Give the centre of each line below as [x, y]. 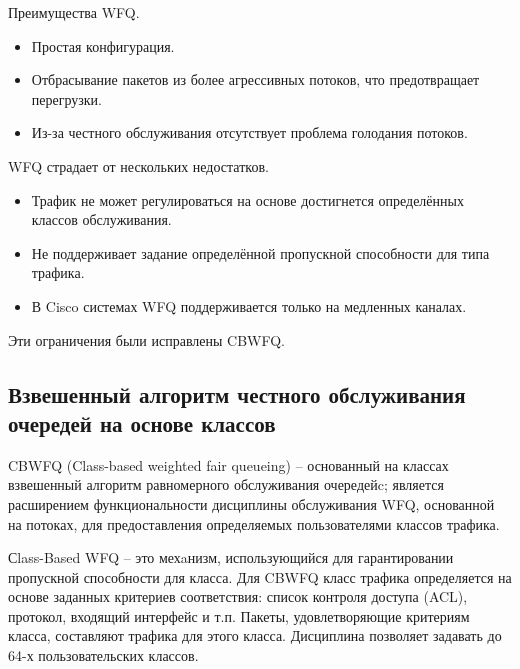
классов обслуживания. [101, 219]
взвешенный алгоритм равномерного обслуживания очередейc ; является [226, 484]
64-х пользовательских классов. [103, 655]
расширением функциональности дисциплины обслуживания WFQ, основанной [251, 503]
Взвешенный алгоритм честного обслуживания [237, 393]
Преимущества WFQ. [74, 12]
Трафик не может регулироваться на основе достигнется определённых [247, 199]
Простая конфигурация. [103, 45]
